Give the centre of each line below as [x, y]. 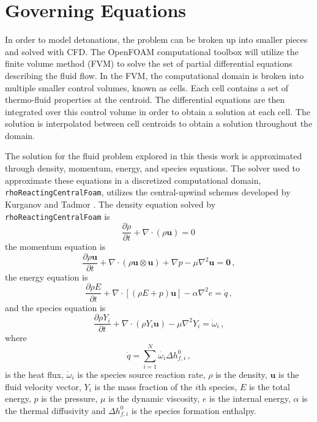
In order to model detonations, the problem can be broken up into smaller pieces [156, 40]
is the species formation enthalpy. [194, 410]
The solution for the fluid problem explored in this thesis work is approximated [154, 156]
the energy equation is [47, 277]
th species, [218, 386]
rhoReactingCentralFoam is [58, 216]
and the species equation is [55, 307]
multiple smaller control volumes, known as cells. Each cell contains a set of [147, 87]
